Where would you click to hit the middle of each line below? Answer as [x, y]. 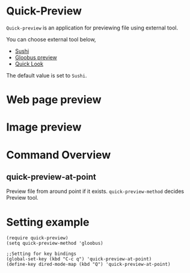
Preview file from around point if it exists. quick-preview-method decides [95, 191]
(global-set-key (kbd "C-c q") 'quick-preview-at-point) [79, 259]
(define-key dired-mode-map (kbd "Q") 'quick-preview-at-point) [88, 265]
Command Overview [59, 155]
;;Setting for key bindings [41, 254]
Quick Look [29, 64]
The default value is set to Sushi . [47, 75]
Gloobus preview [36, 57]
